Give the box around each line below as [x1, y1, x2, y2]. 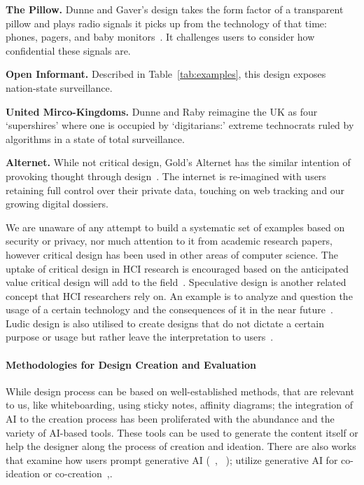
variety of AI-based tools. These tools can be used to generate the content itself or [6, 425, 358, 439]
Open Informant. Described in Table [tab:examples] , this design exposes [6, 67, 326, 81]
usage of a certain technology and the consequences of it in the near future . [6, 302, 333, 317]
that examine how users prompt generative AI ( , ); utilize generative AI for [6, 452, 338, 467]
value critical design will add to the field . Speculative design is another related [6, 275, 346, 289]
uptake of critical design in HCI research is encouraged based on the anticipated [6, 261, 349, 275]
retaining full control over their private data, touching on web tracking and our [6, 182, 345, 197]
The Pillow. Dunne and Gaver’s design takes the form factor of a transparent [6, 2, 344, 16]
